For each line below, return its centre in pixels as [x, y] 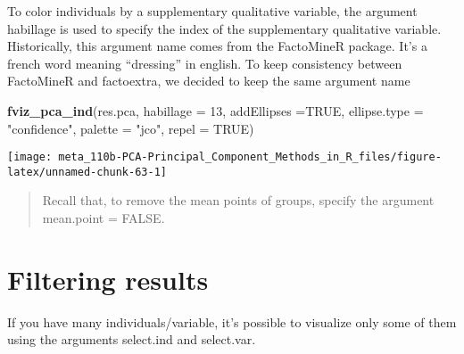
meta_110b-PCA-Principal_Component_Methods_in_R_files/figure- [250, 157]
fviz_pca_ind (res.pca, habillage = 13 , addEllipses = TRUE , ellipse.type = [215, 110]
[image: [30, 157]
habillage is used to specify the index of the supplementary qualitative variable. [224, 28]
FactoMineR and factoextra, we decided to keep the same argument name [209, 81]
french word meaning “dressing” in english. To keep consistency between [205, 63]
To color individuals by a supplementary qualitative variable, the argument [212, 11]
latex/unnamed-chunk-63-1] [87, 172]
